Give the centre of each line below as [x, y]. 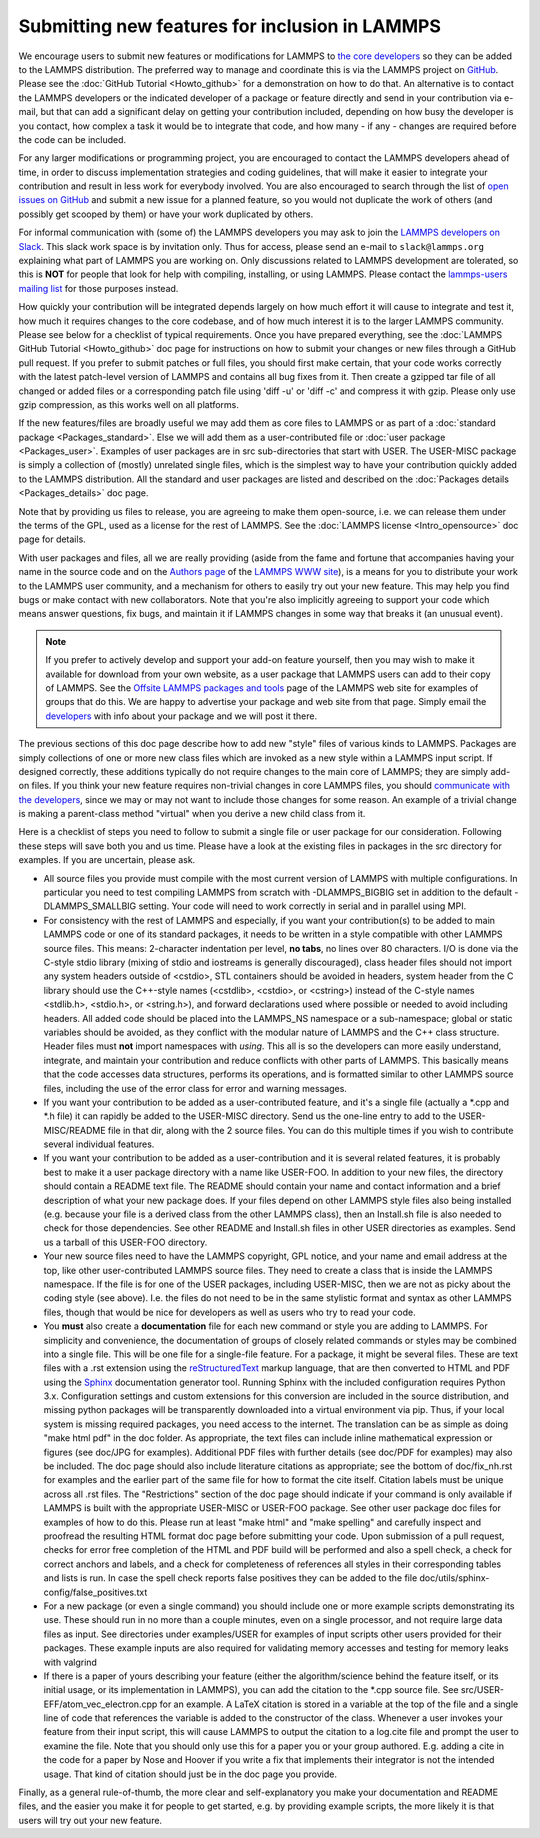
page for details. [52, 539]
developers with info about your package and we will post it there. [181, 716]
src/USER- [482, 1690]
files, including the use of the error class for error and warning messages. [195, 1088]
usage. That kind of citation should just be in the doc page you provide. [190, 1774]
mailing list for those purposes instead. [98, 288]
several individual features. [99, 1144]
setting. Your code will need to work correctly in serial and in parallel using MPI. [302, 906]
